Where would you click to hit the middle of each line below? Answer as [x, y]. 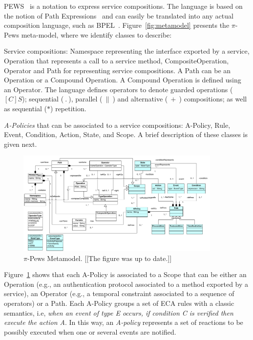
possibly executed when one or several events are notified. [90, 331]
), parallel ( [85, 99]
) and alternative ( [140, 99]
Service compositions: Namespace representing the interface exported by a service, [127, 51]
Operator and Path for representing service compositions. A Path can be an [117, 70]
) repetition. [68, 108]
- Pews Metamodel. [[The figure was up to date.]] [99, 258]
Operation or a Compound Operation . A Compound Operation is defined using [123, 80]
